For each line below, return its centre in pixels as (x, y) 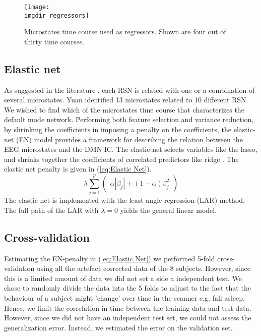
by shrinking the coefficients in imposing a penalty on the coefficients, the (118, 129)
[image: (37, 7)
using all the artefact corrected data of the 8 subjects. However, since (143, 268)
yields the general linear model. (169, 210)
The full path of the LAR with (51, 210)
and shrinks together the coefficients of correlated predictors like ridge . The (121, 159)
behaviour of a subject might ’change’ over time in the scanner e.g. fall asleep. (124, 297)
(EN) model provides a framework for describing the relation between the (129, 139)
